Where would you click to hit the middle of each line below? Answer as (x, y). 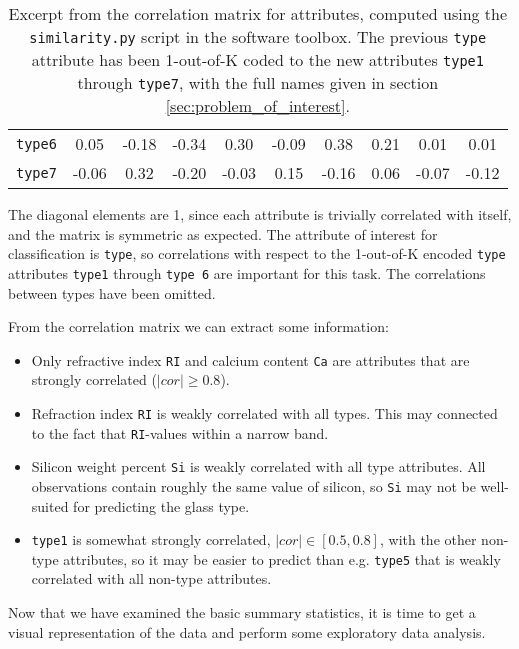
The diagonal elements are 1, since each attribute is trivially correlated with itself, (260, 214)
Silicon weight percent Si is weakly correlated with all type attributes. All (258, 466)
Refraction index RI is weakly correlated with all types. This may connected (264, 412)
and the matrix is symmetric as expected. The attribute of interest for (223, 233)
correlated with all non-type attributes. (151, 578)
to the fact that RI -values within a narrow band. (180, 432)
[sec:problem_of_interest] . (257, 105)
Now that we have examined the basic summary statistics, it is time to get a (242, 612)
